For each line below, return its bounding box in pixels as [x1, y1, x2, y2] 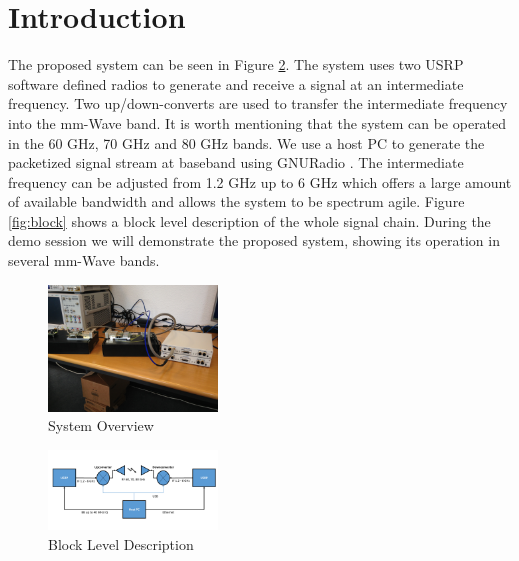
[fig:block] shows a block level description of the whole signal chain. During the [8, 210, 491, 231]
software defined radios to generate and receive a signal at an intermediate [8, 73, 464, 94]
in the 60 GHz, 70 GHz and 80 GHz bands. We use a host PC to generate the [8, 132, 485, 153]
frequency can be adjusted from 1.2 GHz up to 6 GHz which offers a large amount [8, 171, 512, 192]
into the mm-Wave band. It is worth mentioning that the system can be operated [8, 112, 507, 133]
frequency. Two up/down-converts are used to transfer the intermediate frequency [8, 93, 508, 114]
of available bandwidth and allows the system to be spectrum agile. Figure [8, 191, 465, 212]
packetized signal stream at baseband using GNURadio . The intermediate [8, 152, 464, 173]
